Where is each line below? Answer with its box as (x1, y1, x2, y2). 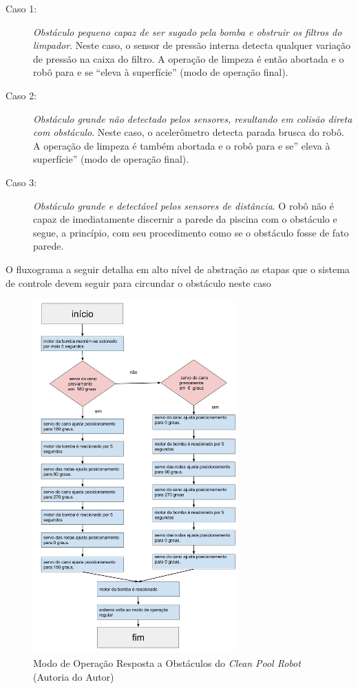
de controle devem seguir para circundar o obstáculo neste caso (6, 275, 271, 290)
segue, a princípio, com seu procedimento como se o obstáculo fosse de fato (33, 225, 349, 239)
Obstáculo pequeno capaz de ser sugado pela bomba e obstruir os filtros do (33, 24, 342, 39)
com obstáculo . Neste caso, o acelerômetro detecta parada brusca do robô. (33, 125, 344, 139)
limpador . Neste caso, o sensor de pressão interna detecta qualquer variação (33, 38, 350, 52)
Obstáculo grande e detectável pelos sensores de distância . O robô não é (33, 198, 334, 212)
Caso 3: (6, 174, 37, 189)
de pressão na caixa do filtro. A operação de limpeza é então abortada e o (33, 51, 344, 66)
